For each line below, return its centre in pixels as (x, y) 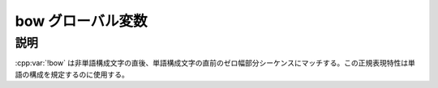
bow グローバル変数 (81, 21)
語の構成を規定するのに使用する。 (72, 74)
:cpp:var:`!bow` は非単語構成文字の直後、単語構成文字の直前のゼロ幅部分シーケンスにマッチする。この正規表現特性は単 (215, 63)
